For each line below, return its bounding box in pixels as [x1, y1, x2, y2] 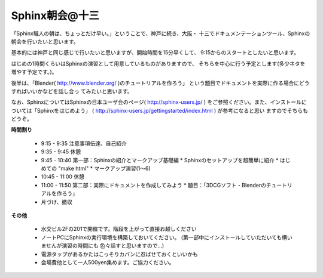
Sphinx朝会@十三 [11, 9, 100, 22]
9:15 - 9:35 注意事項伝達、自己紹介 [41, 140, 127, 147]
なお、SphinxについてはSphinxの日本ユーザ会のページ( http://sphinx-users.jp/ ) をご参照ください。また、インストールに [11, 98, 307, 106]
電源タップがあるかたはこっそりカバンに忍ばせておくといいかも [41, 251, 199, 258]
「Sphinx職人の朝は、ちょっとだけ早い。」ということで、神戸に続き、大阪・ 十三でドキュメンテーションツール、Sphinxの [11, 30, 310, 37]
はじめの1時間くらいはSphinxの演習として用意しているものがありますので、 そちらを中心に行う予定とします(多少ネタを [11, 60, 306, 67]
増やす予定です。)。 [11, 69, 57, 76]
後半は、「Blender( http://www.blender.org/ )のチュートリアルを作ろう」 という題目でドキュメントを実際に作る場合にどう [11, 79, 310, 87]
